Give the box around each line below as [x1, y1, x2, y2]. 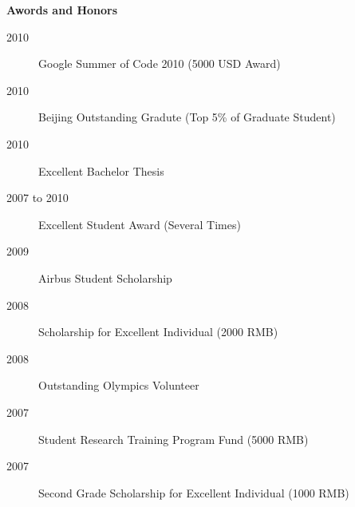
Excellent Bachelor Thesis [38, 162, 164, 179]
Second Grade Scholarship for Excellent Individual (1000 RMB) [38, 484, 349, 501]
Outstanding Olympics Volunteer [38, 377, 199, 394]
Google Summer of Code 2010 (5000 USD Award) [38, 55, 281, 72]
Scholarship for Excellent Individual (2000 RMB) [38, 323, 278, 340]
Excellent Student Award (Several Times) [38, 216, 241, 232]
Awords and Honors [6, 2, 118, 18]
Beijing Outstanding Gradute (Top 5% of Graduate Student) [38, 109, 336, 125]
